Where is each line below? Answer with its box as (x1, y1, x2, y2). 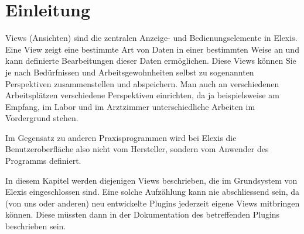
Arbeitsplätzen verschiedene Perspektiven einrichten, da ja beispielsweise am (5, 89, 279, 101)
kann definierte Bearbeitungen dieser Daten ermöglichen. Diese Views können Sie (5, 54, 296, 67)
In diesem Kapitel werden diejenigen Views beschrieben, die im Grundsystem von (5, 174, 298, 186)
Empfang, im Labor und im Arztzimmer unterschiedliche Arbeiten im (5, 100, 255, 112)
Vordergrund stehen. (5, 112, 78, 124)
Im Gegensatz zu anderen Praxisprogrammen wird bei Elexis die (5, 131, 237, 143)
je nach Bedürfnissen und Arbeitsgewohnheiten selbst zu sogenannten (5, 66, 254, 78)
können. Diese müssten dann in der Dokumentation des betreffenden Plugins (5, 208, 280, 221)
